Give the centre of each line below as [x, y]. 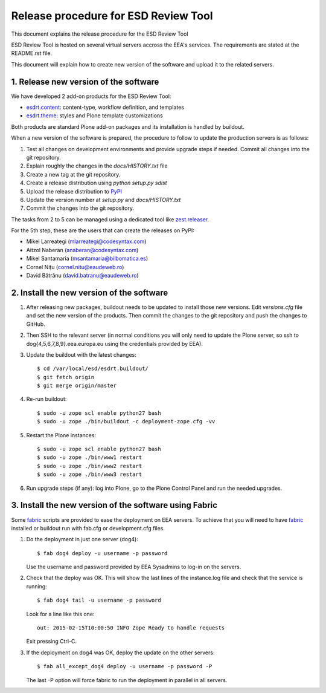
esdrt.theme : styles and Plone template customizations [94, 115]
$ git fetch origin [66, 377]
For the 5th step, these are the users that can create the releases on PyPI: [103, 230]
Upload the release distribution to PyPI [74, 191]
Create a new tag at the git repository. [73, 174]
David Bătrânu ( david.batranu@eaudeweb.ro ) [82, 276]
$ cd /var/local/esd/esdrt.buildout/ [93, 369]
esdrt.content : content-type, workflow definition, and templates [105, 107]
